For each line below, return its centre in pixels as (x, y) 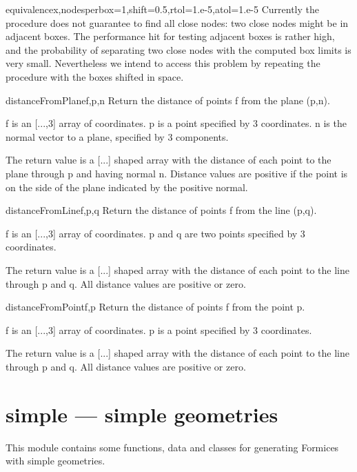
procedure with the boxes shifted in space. (95, 76)
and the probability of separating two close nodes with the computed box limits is (178, 49)
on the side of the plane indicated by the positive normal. (127, 187)
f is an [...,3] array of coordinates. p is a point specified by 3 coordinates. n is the (176, 123)
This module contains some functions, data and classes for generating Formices (172, 447)
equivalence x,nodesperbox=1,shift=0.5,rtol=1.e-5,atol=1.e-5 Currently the (162, 9)
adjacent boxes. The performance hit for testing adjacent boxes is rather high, (170, 36)
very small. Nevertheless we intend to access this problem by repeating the (163, 63)
